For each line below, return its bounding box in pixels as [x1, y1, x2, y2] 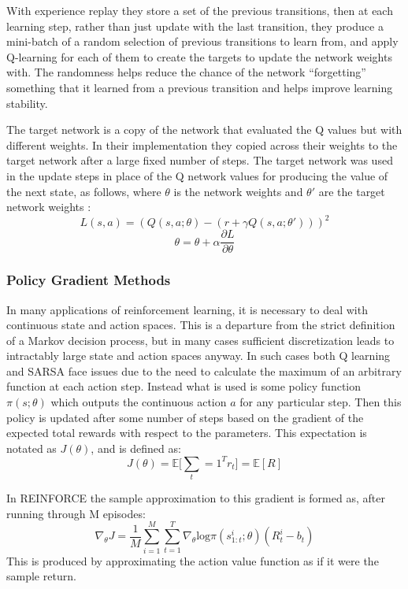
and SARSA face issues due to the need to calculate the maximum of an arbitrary [6, 362, 402, 379]
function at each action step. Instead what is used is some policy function [6, 378, 362, 395]
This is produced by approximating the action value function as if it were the [6, 552, 379, 569]
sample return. [6, 568, 76, 584]
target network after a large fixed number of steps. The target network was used [6, 152, 393, 169]
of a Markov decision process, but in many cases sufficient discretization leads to [6, 332, 395, 348]
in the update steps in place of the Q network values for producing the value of [6, 167, 388, 183]
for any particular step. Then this [239, 394, 402, 410]
